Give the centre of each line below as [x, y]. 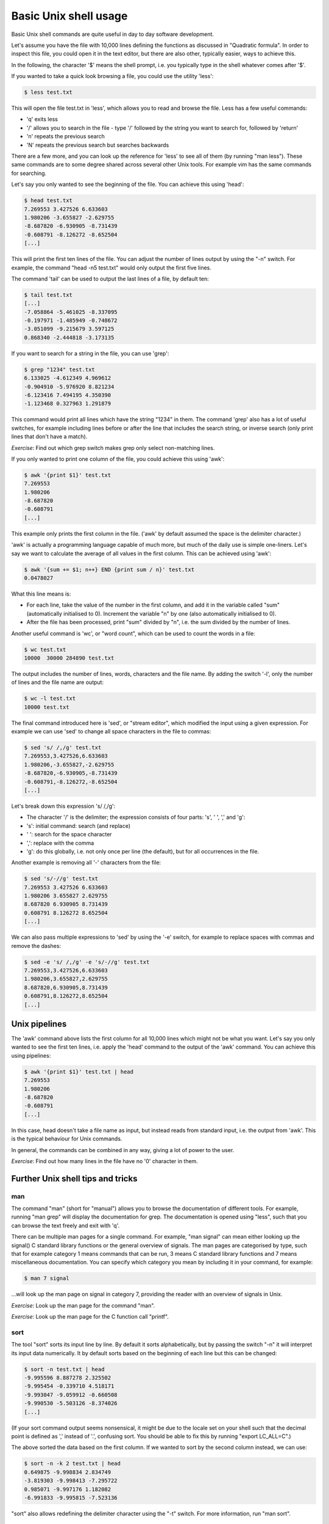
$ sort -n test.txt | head [64, 1369]
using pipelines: [31, 1055]
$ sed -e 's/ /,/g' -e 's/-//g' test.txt [87, 962]
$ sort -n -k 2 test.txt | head [73, 1464]
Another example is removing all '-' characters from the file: [86, 863]
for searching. [29, 173]
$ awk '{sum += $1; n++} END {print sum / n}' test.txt [109, 569]
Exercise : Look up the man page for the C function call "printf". [90, 1317]
